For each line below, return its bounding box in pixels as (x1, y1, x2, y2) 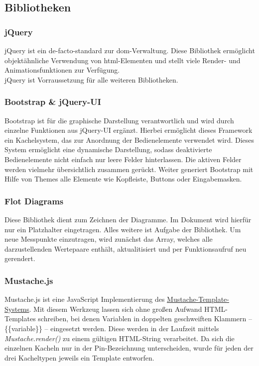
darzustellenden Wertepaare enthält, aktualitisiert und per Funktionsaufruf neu (4, 243, 247, 254)
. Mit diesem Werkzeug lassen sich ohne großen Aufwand (29, 303, 202, 314)
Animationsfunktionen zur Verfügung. (4, 65, 120, 75)
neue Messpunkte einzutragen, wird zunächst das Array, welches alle (4, 234, 213, 244)
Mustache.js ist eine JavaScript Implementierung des (4, 294, 165, 304)
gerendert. (4, 253, 35, 264)
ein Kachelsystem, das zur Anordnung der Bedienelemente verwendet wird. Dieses (4, 134, 255, 145)
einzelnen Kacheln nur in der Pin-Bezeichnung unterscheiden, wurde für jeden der (4, 343, 254, 353)
